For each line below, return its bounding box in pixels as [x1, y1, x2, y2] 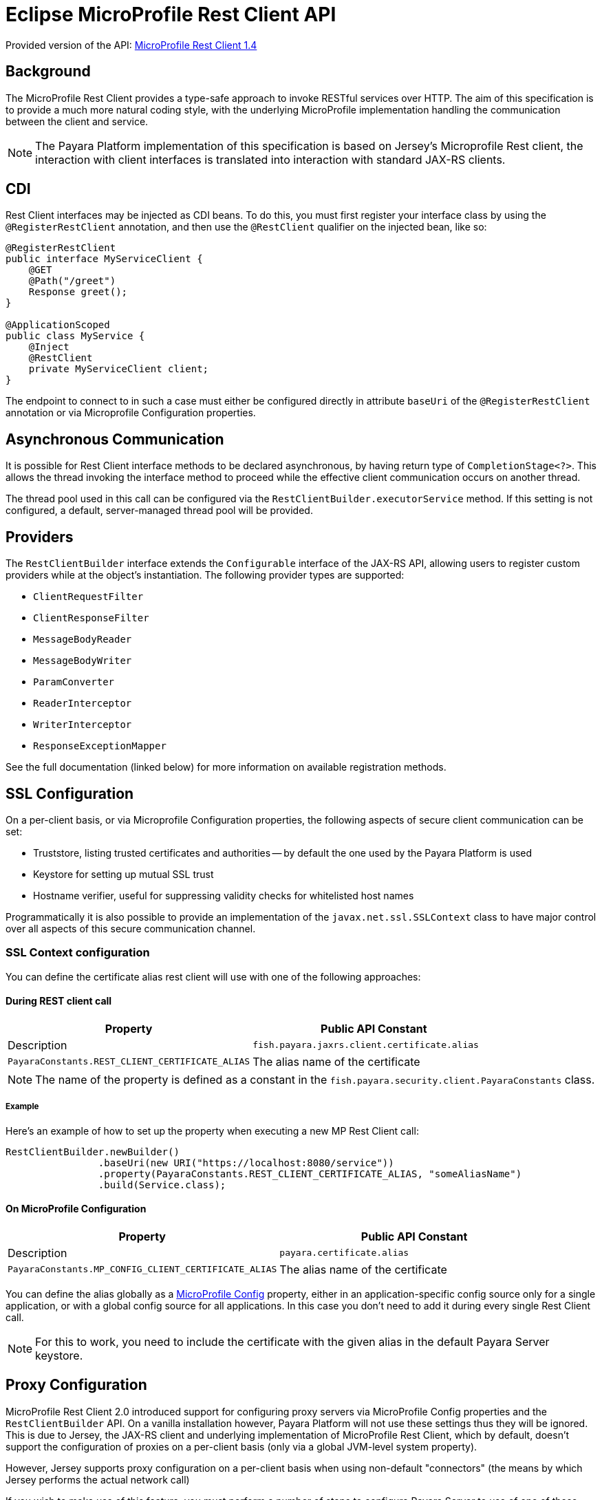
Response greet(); [28, 286, 128, 298]
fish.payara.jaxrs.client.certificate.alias [252, 1040, 479, 1051]
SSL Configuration [6, 784, 134, 802]
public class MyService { [6, 330, 145, 342]
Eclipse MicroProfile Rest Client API [6, 3, 336, 26]
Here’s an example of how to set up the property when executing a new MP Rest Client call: [6, 1124, 419, 1137]
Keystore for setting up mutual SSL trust [33, 868, 214, 880]
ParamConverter [33, 676, 115, 688]
